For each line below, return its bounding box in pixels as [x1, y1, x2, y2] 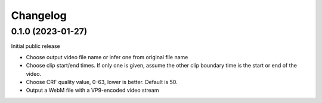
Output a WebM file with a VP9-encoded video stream [26, 86, 159, 94]
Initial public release [11, 43, 61, 50]
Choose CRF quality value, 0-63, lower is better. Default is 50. [26, 78, 178, 85]
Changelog [11, 9, 67, 22]
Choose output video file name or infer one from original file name [26, 53, 188, 60]
